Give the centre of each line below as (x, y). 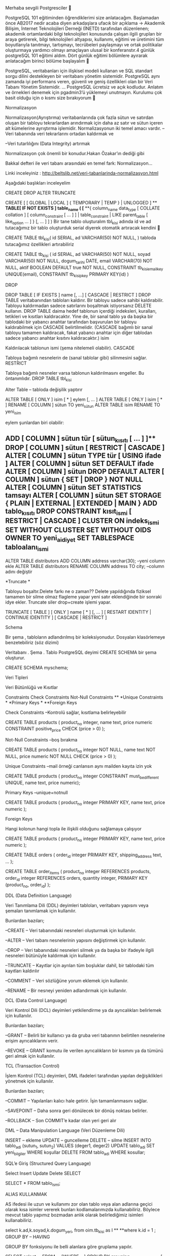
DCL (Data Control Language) (36, 1000)
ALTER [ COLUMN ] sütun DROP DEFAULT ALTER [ (85, 472)
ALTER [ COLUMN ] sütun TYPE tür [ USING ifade (83, 456)
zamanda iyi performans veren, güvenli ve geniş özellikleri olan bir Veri (79, 82)
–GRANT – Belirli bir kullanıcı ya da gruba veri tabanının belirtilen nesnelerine (85, 1035)
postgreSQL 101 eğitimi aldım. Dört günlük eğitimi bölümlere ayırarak (77, 55)
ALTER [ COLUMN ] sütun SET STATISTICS (73, 487)
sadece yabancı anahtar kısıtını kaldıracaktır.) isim (57, 338)
